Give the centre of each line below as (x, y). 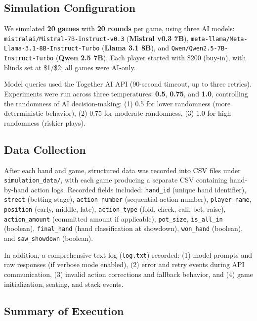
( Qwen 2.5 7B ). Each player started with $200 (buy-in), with (151, 58)
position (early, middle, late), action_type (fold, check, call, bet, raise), (115, 209)
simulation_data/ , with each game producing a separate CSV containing (116, 180)
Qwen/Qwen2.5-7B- (200, 49)
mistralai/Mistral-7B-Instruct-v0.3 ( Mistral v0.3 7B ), (96, 38)
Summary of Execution (64, 310)
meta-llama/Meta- (219, 39)
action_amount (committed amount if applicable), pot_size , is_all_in (113, 218)
